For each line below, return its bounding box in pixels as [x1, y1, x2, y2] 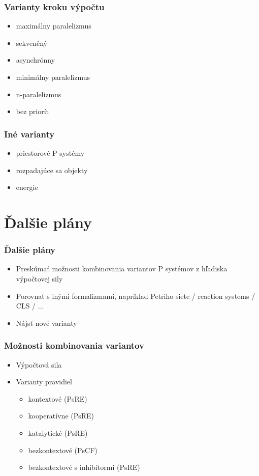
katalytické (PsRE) [28, 427, 88, 438]
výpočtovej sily [16, 273, 63, 284]
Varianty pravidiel [16, 376, 72, 387]
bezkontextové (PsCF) [28, 444, 98, 455]
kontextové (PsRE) [28, 393, 87, 404]
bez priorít [16, 106, 49, 117]
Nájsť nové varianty [16, 317, 77, 328]
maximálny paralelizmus [16, 20, 91, 31]
